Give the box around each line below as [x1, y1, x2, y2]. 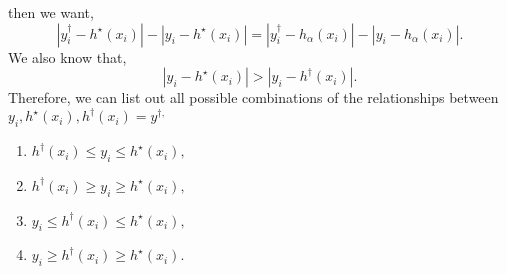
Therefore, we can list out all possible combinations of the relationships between [8, 87, 499, 108]
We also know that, [8, 46, 127, 67]
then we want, [8, 2, 94, 22]
